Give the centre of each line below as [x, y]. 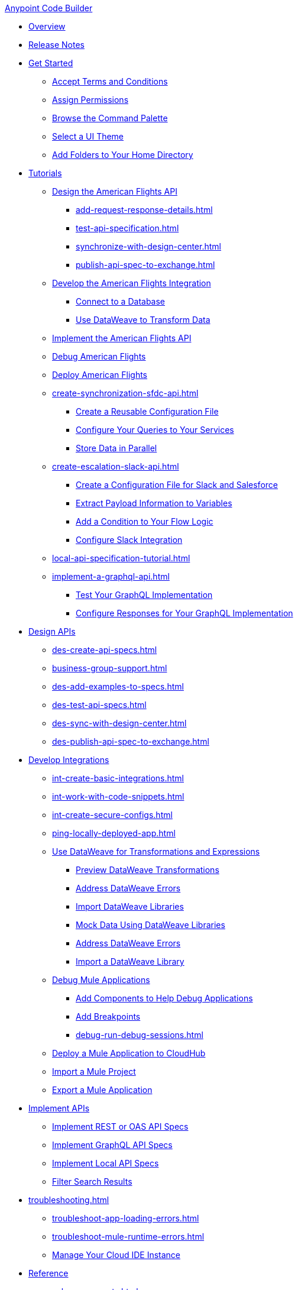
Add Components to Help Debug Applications [164, 998]
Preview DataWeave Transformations [148, 870]
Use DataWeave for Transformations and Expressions [156, 851]
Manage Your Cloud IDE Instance [116, 1255]
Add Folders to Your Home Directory [123, 155]
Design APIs [52, 631]
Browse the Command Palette [110, 118]
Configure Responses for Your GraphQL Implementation [184, 613]
